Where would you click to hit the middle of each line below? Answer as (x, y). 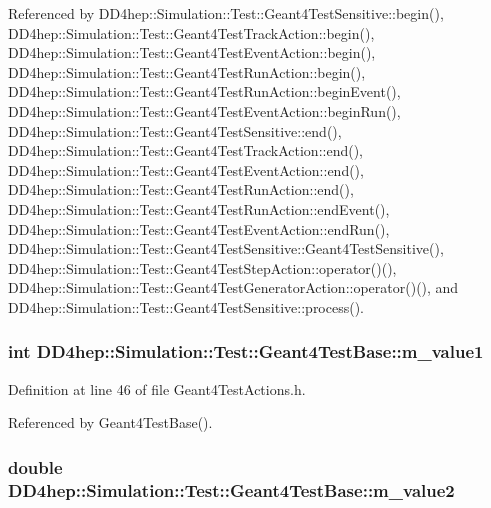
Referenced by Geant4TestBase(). (110, 422)
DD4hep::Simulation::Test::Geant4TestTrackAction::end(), (186, 150)
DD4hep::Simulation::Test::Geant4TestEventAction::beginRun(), (204, 110)
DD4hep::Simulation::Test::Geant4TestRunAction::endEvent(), (199, 208)
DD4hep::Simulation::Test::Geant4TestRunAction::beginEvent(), (204, 91)
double (35, 466)
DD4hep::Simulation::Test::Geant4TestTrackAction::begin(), (191, 32)
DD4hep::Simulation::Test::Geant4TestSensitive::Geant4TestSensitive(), (226, 248)
